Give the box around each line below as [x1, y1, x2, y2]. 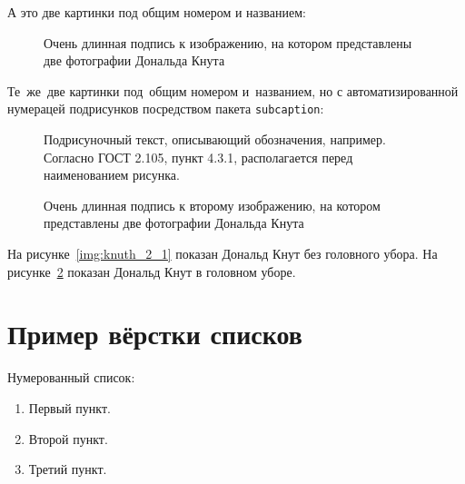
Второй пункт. [28, 429, 108, 448]
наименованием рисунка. [44, 165, 180, 184]
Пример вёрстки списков [7, 315, 302, 352]
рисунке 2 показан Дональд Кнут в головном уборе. [7, 262, 296, 281]
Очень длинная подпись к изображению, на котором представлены [44, 33, 412, 52]
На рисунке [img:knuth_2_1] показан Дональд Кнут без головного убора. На [7, 244, 438, 262]
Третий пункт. [28, 459, 107, 479]
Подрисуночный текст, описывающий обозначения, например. [44, 130, 386, 149]
